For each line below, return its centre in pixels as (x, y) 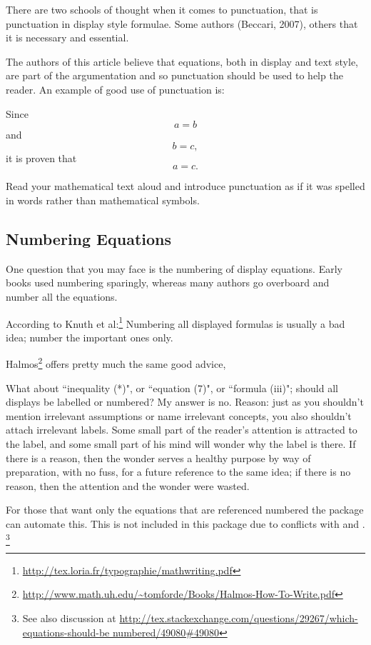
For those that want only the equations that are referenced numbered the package (185, 510)
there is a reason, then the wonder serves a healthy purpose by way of (158, 457)
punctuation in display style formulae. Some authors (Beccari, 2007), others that (182, 23)
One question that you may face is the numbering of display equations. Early (174, 268)
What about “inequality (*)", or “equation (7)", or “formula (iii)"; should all (172, 387)
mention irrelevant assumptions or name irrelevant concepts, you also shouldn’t (179, 415)
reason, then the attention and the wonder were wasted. (128, 485)
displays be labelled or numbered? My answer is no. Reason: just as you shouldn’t (185, 402)
